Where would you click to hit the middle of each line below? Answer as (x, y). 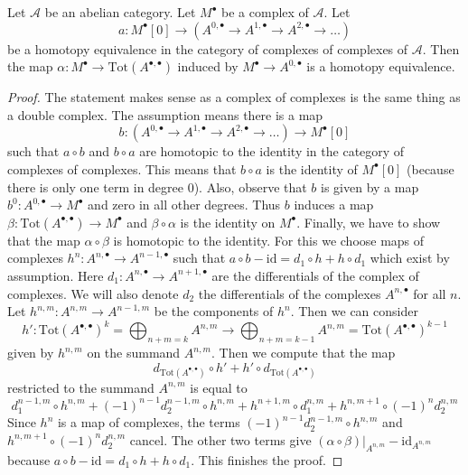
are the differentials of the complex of (315, 275)
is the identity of (312, 168)
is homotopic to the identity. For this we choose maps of (269, 240)
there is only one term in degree (96, 186)
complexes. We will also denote (93, 293)
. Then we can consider (354, 311)
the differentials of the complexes (290, 293)
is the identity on (228, 222)
